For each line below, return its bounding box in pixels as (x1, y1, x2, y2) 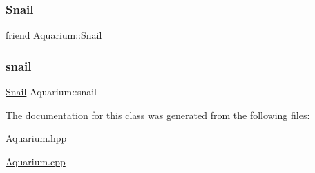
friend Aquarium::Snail (6, 28, 102, 42)
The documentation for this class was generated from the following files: (6, 107, 310, 122)
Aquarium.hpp (6, 131, 67, 145)
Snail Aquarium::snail (6, 84, 97, 99)
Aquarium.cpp (6, 154, 66, 168)
